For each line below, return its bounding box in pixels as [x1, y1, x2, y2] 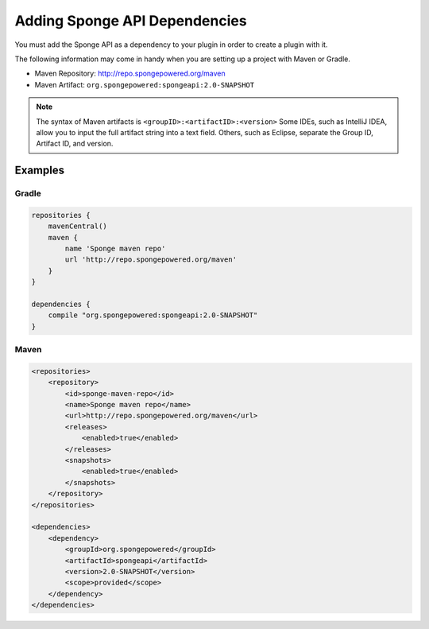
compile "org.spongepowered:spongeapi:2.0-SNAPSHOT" [48, 311, 258, 320]
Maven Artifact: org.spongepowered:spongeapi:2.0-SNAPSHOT [34, 80, 254, 89]
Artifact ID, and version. [36, 139, 114, 149]
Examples [14, 164, 65, 177]
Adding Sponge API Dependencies [14, 12, 247, 29]
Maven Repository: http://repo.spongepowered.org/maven [34, 68, 226, 79]
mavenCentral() [48, 222, 107, 231]
